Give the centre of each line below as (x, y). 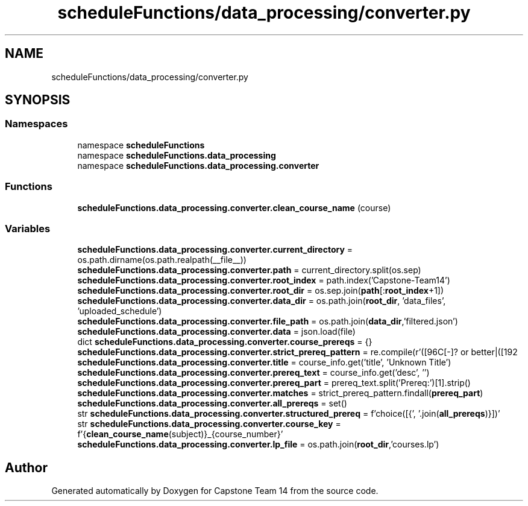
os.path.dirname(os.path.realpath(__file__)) (162, 260)
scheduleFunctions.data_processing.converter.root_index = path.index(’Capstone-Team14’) (264, 280)
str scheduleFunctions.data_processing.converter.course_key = (209, 424)
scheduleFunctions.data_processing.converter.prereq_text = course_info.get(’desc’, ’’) (253, 373)
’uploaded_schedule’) (120, 311)
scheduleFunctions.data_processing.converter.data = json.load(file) (216, 332)
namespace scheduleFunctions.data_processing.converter (198, 165)
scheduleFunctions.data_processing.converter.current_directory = (215, 250)
